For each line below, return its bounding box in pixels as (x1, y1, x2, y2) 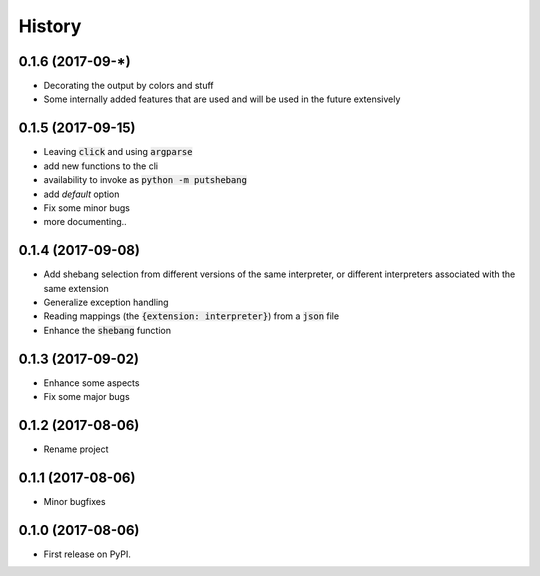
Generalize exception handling (43, 296, 169, 308)
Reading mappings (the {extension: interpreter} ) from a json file (43, 310, 340, 322)
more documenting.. (43, 216, 127, 228)
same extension (43, 282, 109, 294)
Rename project (43, 443, 109, 455)
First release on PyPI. (43, 548, 132, 560)
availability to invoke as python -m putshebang (43, 174, 247, 186)
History (18, 15, 82, 37)
